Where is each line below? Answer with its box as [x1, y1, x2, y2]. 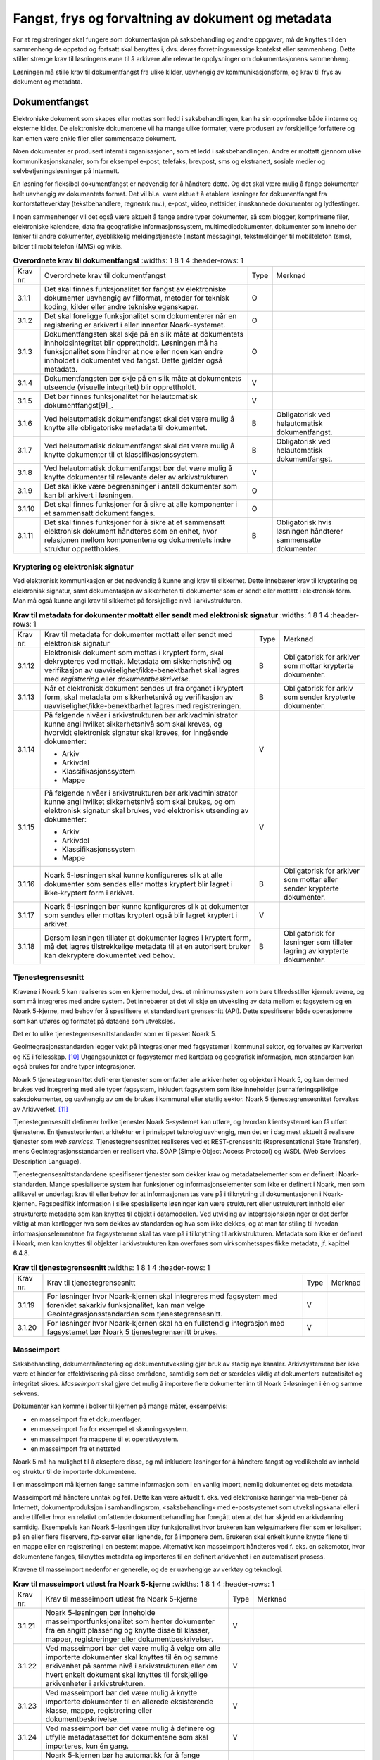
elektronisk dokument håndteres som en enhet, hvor [44, 527, 217, 536]
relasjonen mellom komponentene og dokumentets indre [44, 535, 232, 545]
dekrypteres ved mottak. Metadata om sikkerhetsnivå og [44, 656, 232, 666]
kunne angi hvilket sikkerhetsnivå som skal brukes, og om [44, 796, 236, 806]
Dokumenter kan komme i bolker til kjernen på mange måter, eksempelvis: [13, 1402, 228, 1411]
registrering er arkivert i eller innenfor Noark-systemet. [44, 320, 226, 330]
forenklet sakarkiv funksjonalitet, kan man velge [46, 1300, 205, 1310]
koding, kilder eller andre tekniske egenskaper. [44, 302, 199, 312]
